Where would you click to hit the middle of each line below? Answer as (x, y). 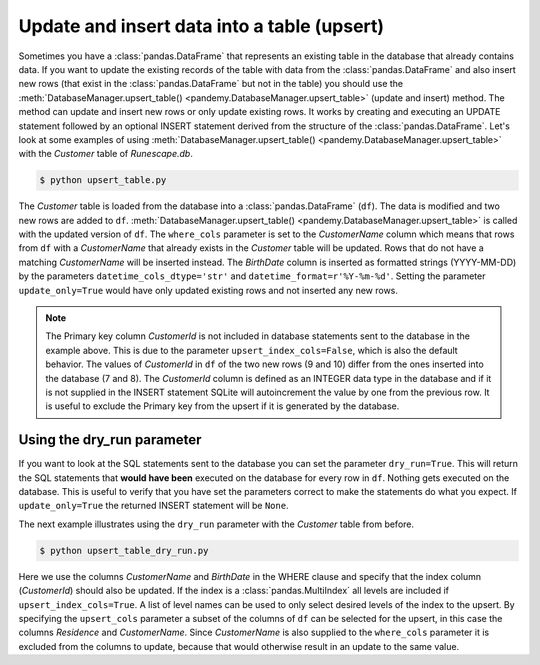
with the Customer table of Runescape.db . (106, 154)
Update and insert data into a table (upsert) (201, 26)
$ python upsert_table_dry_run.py (124, 550)
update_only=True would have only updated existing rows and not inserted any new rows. (208, 290)
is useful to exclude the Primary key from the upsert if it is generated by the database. (222, 406)
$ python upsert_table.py (103, 180)
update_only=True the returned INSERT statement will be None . (153, 506)
